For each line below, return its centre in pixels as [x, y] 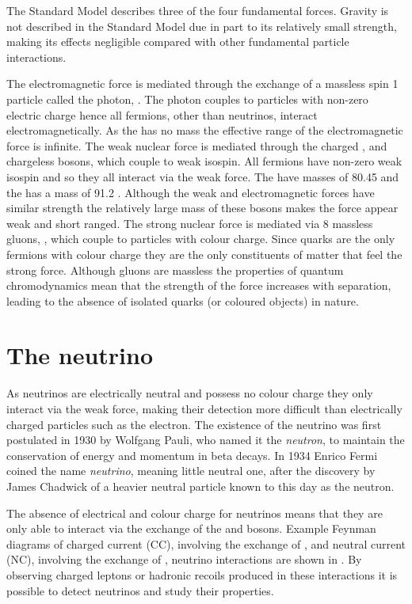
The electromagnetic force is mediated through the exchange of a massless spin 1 [202, 84]
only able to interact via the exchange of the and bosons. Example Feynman [191, 528]
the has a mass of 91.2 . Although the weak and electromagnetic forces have [191, 192]
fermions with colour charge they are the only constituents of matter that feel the [204, 254]
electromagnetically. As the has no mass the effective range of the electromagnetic [205, 130]
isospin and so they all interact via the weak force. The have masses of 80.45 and [203, 176]
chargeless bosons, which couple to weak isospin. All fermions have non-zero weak [204, 161]
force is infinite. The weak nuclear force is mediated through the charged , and [197, 145]
